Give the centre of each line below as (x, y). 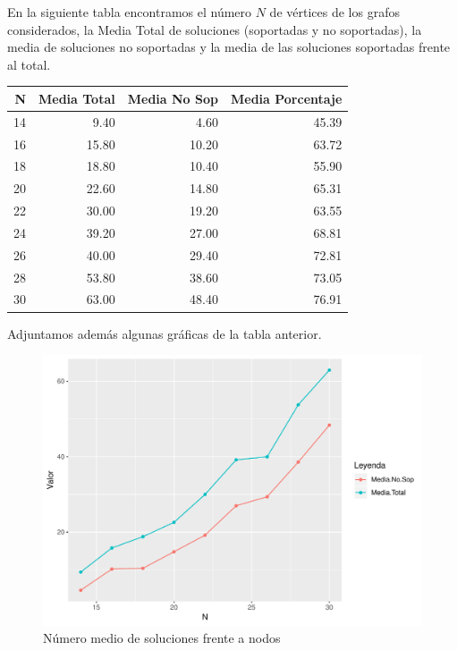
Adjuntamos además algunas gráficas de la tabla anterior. (165, 333)
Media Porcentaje (286, 98)
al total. (29, 64)
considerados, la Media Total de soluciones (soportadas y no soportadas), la (215, 29)
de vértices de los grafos (334, 12)
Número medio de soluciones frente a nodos (162, 638)
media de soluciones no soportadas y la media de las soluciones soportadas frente (229, 47)
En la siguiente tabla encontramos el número (130, 12)
